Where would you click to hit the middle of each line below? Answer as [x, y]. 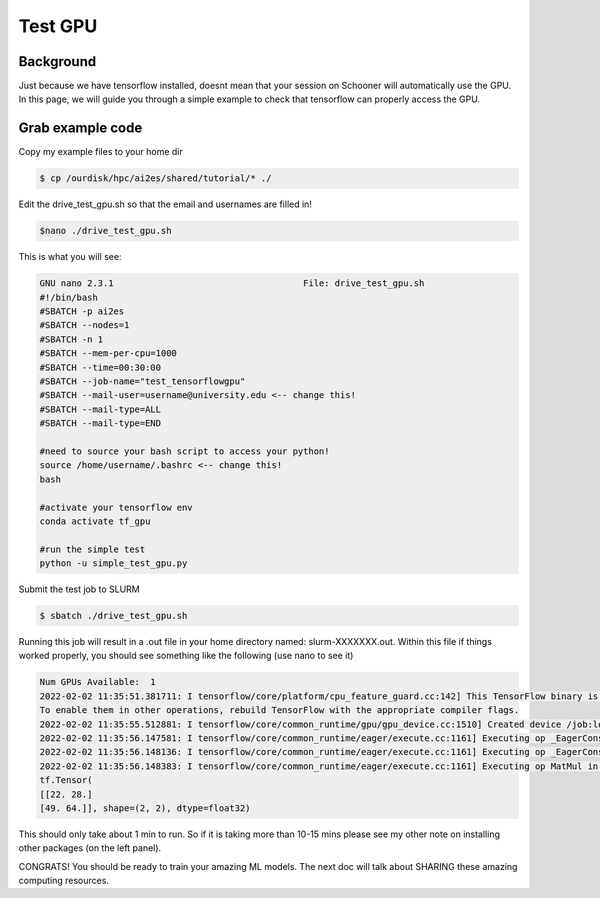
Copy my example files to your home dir [101, 152]
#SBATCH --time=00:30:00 [100, 367]
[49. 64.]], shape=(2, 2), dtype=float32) [145, 808]
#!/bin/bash [69, 297]
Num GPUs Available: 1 [98, 682]
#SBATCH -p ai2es [82, 311]
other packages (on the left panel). [90, 848]
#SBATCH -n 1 [71, 339]
